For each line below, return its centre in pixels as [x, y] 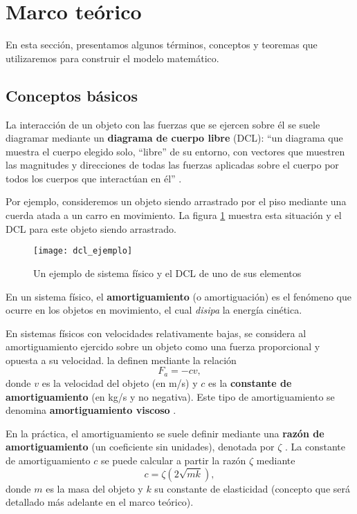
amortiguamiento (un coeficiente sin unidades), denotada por [140, 447]
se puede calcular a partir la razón [173, 460]
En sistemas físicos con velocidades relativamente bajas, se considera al [156, 333]
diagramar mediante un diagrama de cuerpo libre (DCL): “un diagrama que [174, 138]
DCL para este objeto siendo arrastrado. [91, 228]
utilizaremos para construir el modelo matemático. [112, 58]
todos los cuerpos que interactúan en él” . [94, 178]
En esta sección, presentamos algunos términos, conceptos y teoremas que [162, 45]
